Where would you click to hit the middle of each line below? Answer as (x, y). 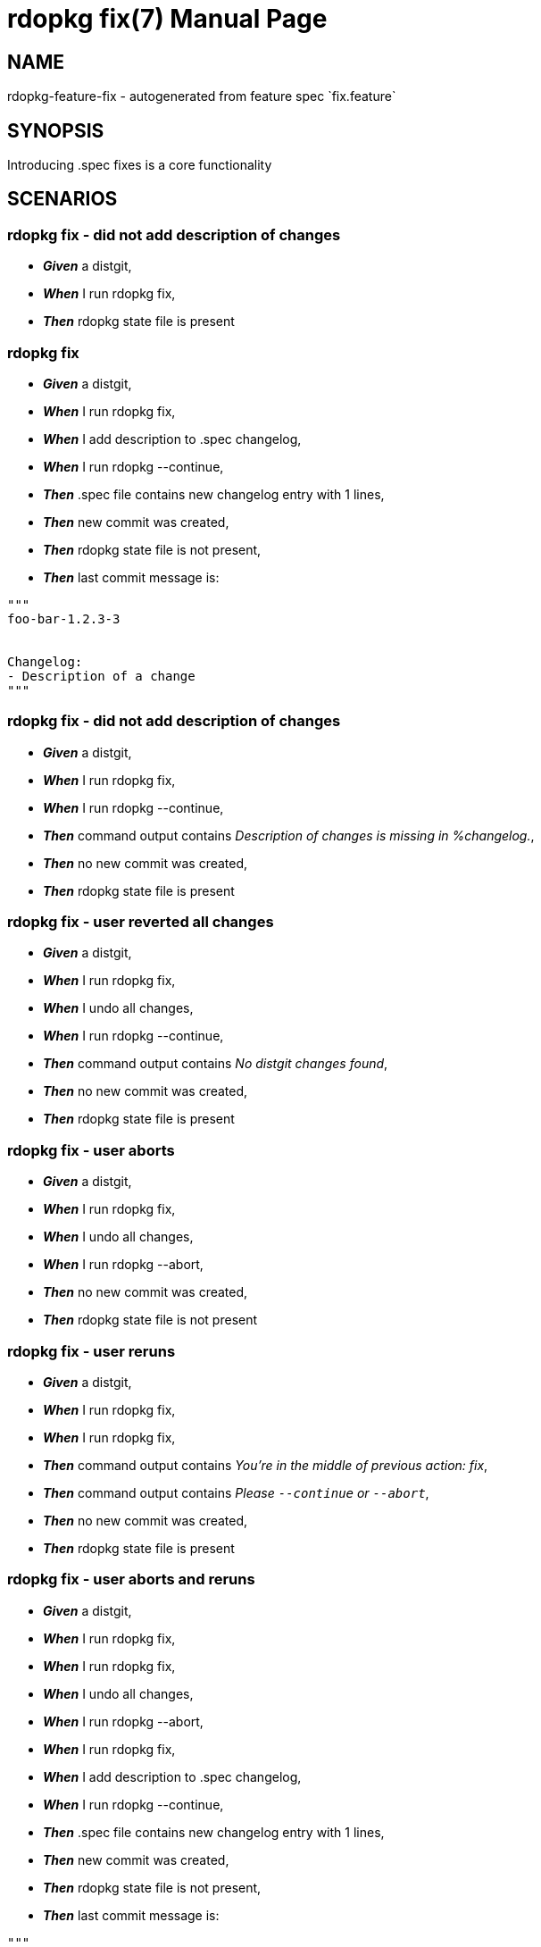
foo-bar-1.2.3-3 (64, 618)
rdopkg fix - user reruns (92, 1351)
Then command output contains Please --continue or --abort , (236, 1492)
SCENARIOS (62, 199)
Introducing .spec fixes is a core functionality (140, 165)
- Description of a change (101, 676)
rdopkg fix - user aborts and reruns (131, 1579)
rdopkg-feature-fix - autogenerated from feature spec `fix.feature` (202, 96)
